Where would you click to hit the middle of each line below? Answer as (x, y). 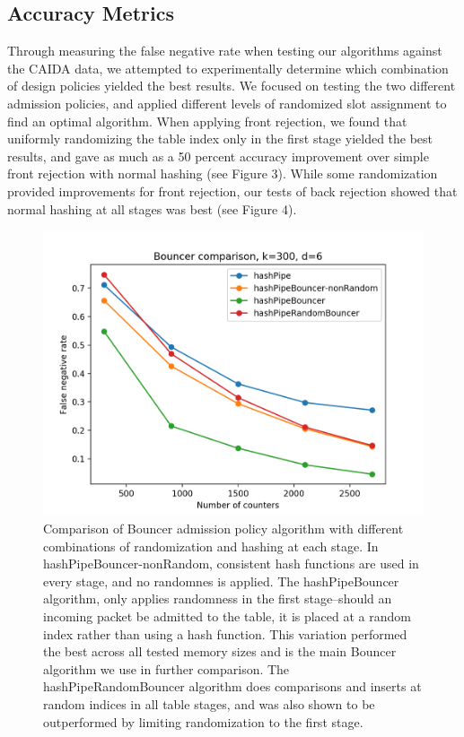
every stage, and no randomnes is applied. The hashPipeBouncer (221, 581)
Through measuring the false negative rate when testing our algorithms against (225, 51)
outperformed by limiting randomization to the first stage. (203, 721)
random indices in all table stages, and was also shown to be (209, 703)
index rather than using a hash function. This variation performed (225, 633)
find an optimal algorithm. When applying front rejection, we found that (207, 121)
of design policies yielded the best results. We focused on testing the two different (232, 86)
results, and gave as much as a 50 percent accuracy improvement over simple (218, 156)
